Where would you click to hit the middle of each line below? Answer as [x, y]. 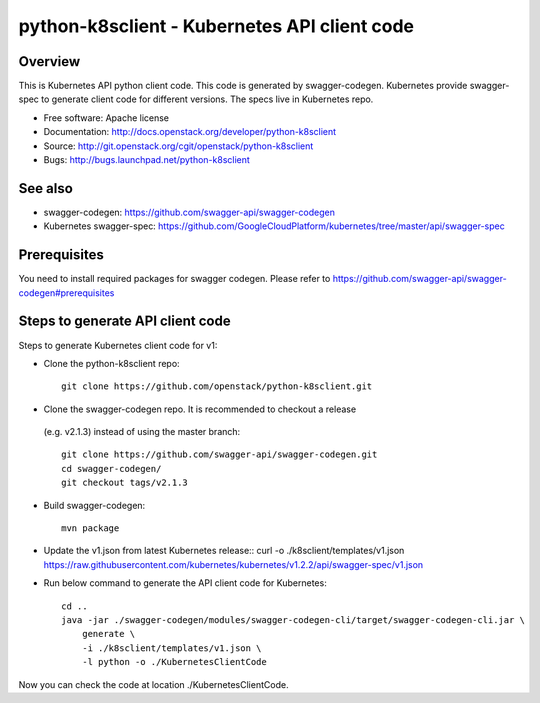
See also [46, 188]
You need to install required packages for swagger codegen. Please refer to [174, 279]
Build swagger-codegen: [94, 505]
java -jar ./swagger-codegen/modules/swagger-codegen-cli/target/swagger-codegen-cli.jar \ [293, 619]
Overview [49, 61]
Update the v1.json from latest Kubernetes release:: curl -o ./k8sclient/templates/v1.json [224, 551]
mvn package [90, 528]
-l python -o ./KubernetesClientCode [174, 662]
